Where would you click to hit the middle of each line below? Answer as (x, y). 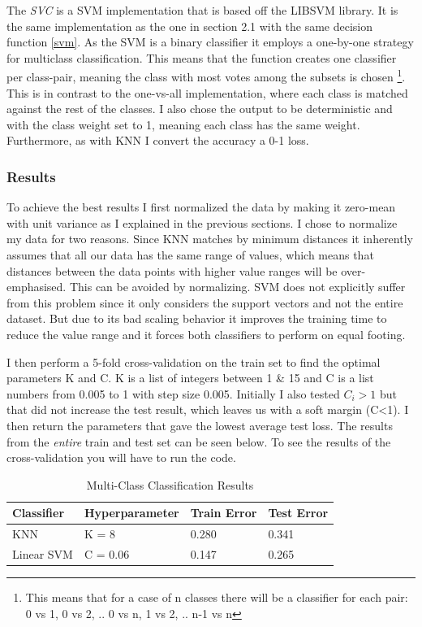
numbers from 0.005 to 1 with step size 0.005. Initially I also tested (173, 393)
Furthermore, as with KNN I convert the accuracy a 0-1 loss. (158, 140)
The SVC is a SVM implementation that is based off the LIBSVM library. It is (202, 10)
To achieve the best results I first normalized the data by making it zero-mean (201, 207)
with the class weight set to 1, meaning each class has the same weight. (183, 124)
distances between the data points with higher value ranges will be (172, 270)
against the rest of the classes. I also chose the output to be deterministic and (200, 109)
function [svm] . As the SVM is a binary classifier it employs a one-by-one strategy (210, 42)
